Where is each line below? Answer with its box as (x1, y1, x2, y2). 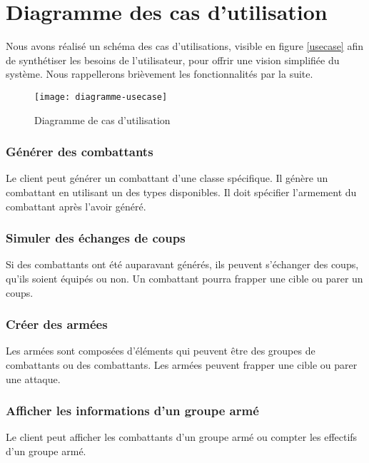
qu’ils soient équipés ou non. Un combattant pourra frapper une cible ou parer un (6, 270, 363, 285)
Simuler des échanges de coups (6, 229, 186, 247)
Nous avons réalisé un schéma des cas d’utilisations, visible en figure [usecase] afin (6, 39, 363, 54)
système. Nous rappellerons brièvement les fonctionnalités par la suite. (6, 66, 313, 81)
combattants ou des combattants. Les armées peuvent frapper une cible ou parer (6, 357, 358, 372)
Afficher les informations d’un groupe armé (6, 402, 259, 419)
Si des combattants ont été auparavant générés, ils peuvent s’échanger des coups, (6, 257, 359, 272)
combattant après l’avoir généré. (6, 198, 146, 213)
